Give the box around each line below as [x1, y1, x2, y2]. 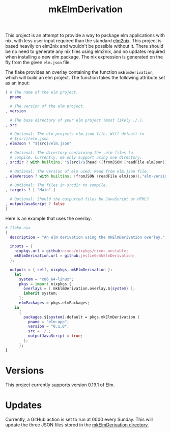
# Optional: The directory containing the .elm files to [10, 150, 133, 156]
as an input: [5, 80, 30, 86]
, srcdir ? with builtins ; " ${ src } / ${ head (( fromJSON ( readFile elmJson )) [5, 159, 167, 165]
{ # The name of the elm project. [5, 90, 79, 95]
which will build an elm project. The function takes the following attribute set [5, 75, 165, 81]
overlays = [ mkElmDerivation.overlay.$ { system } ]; [23, 286, 136, 291]
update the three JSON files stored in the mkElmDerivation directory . [5, 421, 149, 428]
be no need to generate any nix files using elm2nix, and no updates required [5, 48, 165, 54]
